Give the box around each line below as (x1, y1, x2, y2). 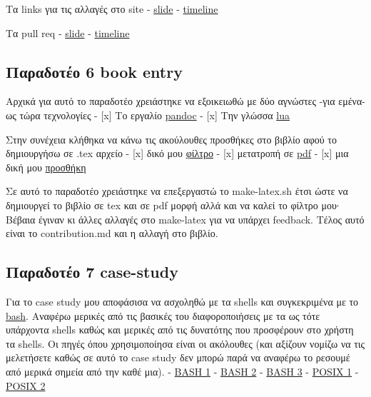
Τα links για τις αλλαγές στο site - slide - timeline (6, 1, 218, 16)
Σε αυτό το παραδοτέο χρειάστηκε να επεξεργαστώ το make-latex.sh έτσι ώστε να (6, 184, 348, 198)
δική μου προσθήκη (6, 159, 86, 174)
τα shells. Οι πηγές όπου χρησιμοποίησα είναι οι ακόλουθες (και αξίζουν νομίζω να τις (6, 336, 365, 351)
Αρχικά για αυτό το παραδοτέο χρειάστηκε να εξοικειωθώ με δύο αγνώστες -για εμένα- (6, 94, 365, 109)
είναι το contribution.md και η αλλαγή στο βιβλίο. (6, 226, 218, 241)
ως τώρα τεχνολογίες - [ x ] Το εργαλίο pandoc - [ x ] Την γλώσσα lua (6, 107, 290, 122)
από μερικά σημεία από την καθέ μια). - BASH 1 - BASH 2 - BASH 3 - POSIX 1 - (6, 363, 359, 378)
